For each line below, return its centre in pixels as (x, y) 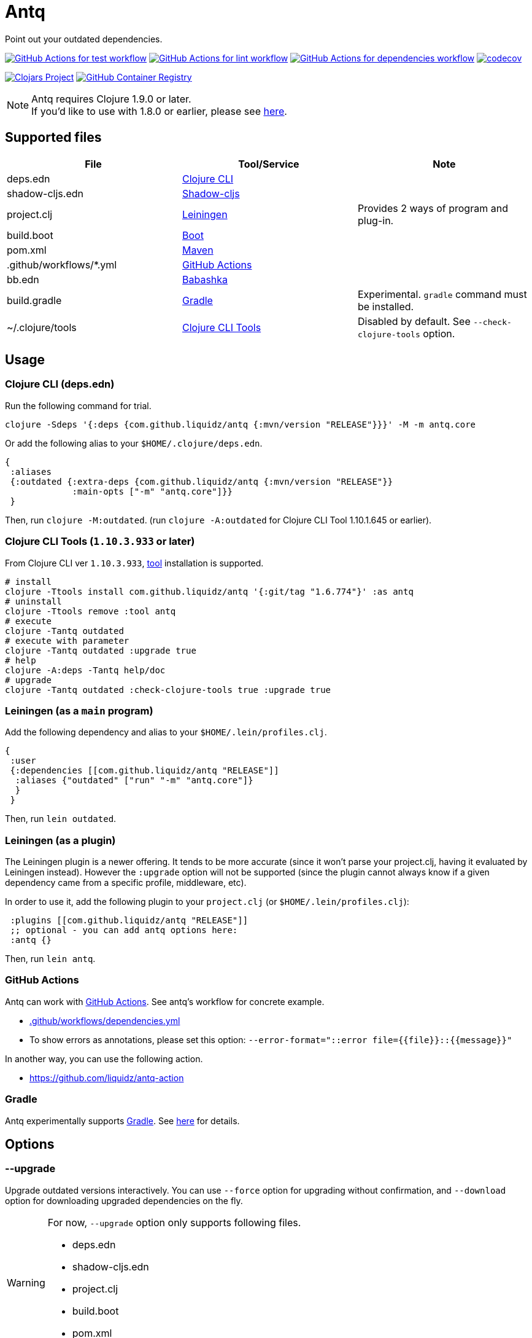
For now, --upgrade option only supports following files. (174, 1222)
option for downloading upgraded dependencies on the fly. (124, 1200)
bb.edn (23, 279)
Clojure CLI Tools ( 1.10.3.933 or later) (100, 542)
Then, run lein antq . (50, 959)
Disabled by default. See (414, 321)
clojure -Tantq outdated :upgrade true (101, 650)
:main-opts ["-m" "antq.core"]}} (152, 491)
